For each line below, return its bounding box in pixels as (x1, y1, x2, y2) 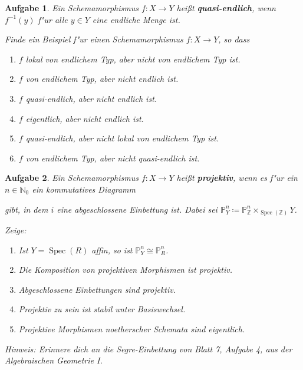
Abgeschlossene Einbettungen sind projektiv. (18, 283, 176, 295)
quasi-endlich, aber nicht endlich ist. (25, 92, 157, 104)
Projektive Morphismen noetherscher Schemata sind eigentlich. (18, 323, 245, 335)
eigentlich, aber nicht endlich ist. (25, 112, 144, 124)
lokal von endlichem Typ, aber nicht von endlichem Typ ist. (25, 52, 241, 65)
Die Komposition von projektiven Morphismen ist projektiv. (18, 263, 233, 276)
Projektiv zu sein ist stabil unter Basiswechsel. (18, 303, 186, 315)
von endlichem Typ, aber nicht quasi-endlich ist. (25, 151, 200, 164)
